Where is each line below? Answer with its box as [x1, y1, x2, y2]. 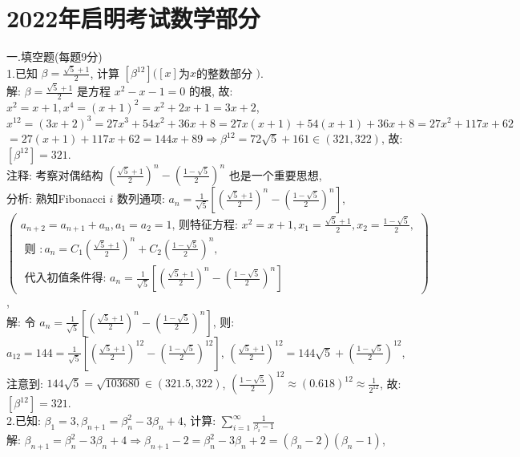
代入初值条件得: [24, 273, 107, 284]
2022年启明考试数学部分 [6, 2, 260, 34]
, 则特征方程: [171, 219, 238, 231]
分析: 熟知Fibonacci [6, 190, 106, 207]
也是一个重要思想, [228, 166, 322, 183]
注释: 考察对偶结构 [6, 166, 103, 183]
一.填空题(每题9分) [6, 48, 103, 65]
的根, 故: [188, 83, 233, 99]
